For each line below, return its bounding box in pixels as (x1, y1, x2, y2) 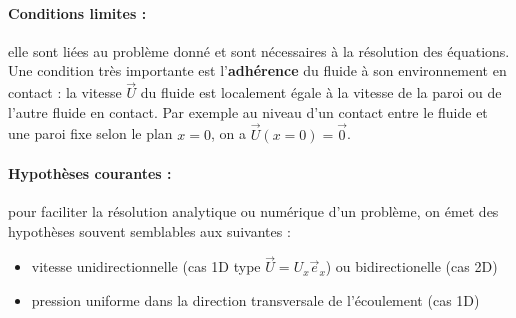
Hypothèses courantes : (8, 162, 172, 183)
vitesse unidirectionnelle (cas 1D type (31, 256, 261, 277)
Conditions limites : (8, 2, 147, 23)
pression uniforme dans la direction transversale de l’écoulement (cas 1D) (31, 290, 480, 310)
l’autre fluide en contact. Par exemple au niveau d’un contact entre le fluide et (8, 101, 488, 122)
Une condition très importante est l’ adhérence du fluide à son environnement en (8, 60, 507, 81)
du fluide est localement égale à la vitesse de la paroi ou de (140, 82, 502, 103)
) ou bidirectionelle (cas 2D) (325, 256, 498, 277)
